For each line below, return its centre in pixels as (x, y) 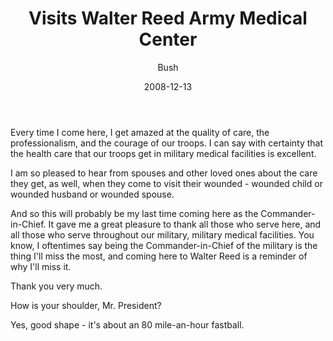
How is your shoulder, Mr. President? (86, 305)
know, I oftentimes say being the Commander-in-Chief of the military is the (164, 245)
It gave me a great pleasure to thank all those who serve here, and (185, 224)
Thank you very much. (56, 286)
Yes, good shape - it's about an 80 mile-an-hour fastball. (127, 324)
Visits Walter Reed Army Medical (168, 18)
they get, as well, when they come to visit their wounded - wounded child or (166, 183)
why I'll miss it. (41, 266)
